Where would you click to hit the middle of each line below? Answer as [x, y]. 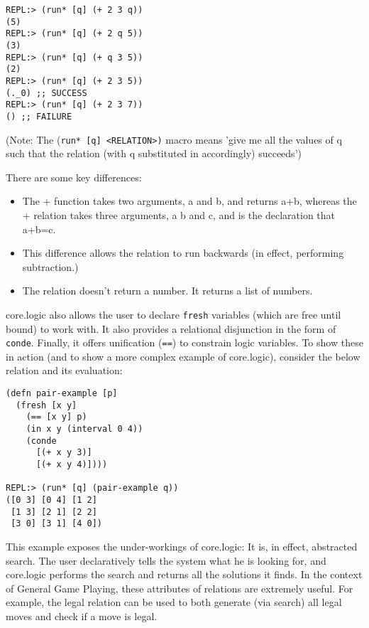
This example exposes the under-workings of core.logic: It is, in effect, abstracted [182, 546]
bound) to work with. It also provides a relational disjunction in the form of [171, 328]
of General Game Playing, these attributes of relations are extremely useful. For [180, 588]
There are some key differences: [74, 177]
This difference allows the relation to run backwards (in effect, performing [183, 253]
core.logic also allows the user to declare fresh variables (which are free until [174, 314]
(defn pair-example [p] [62, 394]
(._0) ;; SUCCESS [46, 93]
